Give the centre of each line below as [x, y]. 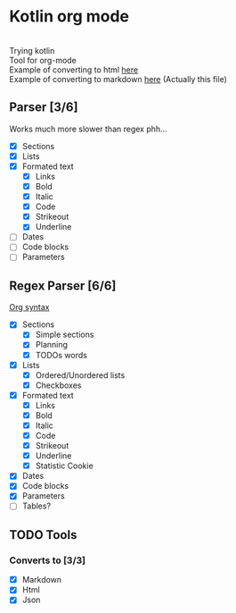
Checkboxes [58, 385]
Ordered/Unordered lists [80, 375]
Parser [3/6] [44, 108]
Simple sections [65, 335]
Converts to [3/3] [48, 560]
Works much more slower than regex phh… [88, 129]
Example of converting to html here [74, 70]
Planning [52, 345]
